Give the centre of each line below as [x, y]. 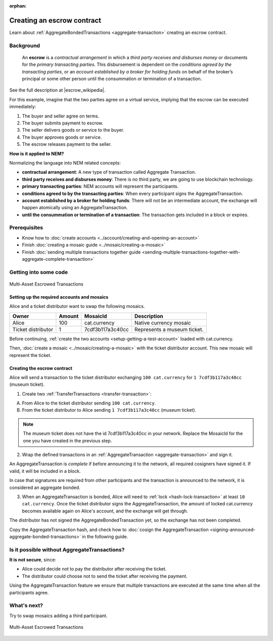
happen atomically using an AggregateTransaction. [75, 208]
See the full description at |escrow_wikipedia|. [57, 90]
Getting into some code [39, 272]
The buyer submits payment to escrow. [63, 123]
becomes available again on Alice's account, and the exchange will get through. [105, 511]
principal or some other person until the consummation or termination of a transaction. [112, 79]
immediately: [23, 107]
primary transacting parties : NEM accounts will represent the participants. [100, 186]
